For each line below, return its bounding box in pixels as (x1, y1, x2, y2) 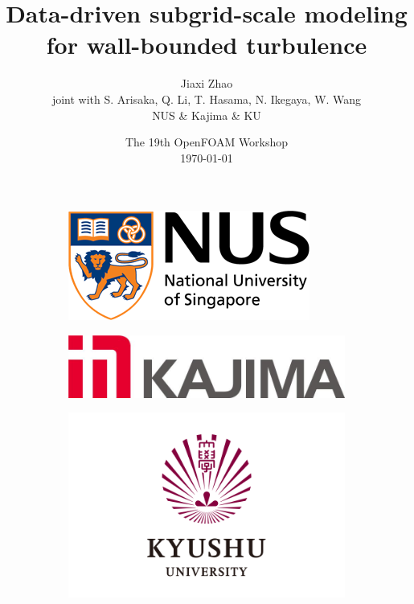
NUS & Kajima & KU (152, 106, 261, 123)
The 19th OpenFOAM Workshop (125, 134, 289, 150)
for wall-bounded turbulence (46, 28, 367, 61)
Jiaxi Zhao (180, 75, 233, 92)
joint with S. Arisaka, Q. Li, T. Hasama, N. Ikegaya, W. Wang (51, 90, 362, 107)
